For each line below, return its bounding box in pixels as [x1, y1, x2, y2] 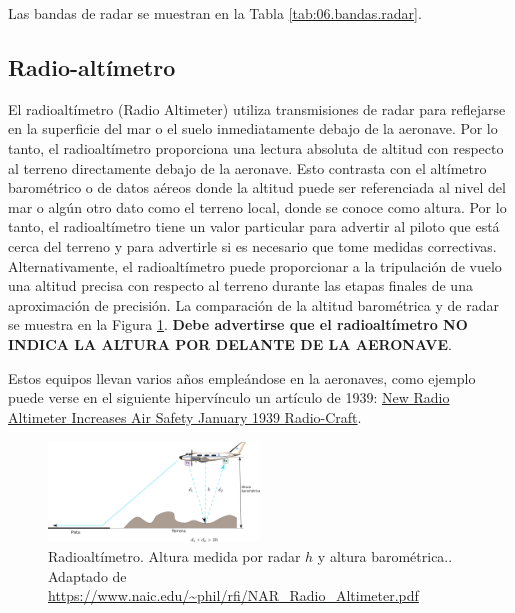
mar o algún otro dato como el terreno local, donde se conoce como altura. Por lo [8, 196, 507, 217]
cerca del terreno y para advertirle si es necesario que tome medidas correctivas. [8, 235, 497, 256]
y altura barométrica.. [317, 545, 453, 566]
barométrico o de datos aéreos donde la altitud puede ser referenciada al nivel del [8, 177, 506, 198]
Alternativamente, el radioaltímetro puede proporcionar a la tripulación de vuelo [8, 255, 502, 276]
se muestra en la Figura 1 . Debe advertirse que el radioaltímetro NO [8, 314, 468, 335]
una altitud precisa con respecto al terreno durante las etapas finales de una [8, 275, 473, 296]
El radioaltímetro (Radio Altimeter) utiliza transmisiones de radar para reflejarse [8, 98, 506, 119]
